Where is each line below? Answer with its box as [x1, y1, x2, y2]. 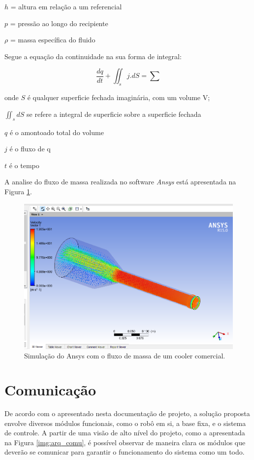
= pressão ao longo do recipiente [10, 18, 108, 28]
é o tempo [9, 160, 39, 170]
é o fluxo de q [9, 143, 51, 154]
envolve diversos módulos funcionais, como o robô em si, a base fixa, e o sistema [4, 418, 246, 428]
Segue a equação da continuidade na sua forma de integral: [4, 51, 182, 61]
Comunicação [4, 380, 96, 400]
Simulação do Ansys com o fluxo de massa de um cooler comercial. [24, 351, 225, 361]
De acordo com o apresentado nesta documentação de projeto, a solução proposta [4, 408, 250, 419]
